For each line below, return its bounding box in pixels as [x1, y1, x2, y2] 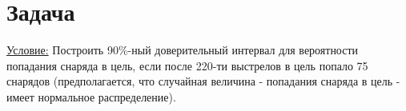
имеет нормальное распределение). [6, 88, 176, 105]
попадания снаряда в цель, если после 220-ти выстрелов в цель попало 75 [6, 57, 368, 73]
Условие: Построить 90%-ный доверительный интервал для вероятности [6, 42, 359, 58]
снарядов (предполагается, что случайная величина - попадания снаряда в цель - [6, 73, 400, 89]
